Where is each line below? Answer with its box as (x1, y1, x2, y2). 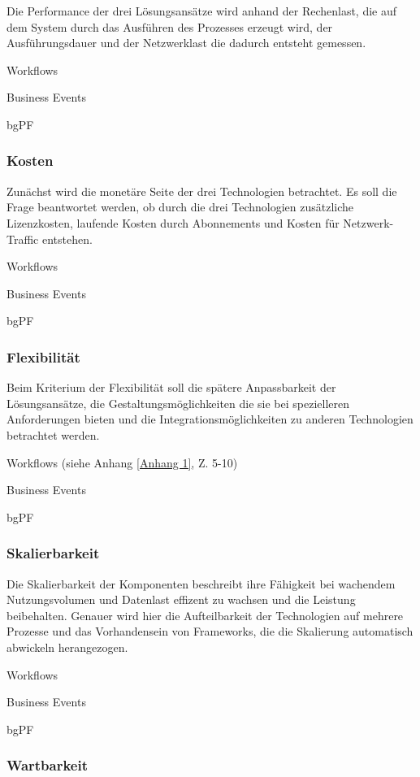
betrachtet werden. (6, 426, 100, 443)
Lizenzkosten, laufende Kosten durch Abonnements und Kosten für (6, 214, 340, 231)
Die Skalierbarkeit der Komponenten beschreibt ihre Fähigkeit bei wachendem (6, 575, 396, 592)
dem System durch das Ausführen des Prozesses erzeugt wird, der (6, 18, 333, 35)
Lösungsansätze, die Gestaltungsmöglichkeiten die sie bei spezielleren (6, 394, 350, 411)
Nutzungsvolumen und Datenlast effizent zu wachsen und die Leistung (6, 591, 356, 608)
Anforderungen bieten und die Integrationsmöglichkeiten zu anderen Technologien (6, 410, 414, 428)
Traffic (6, 230, 39, 247)
